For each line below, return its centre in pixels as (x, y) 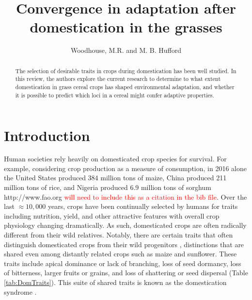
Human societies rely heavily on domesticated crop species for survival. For (115, 159)
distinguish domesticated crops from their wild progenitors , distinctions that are (124, 244)
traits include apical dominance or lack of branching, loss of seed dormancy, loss (123, 263)
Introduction (47, 135)
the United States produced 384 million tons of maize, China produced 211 (115, 178)
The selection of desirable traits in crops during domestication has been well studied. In (126, 71)
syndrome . (20, 292)
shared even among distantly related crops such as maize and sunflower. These (120, 254)
